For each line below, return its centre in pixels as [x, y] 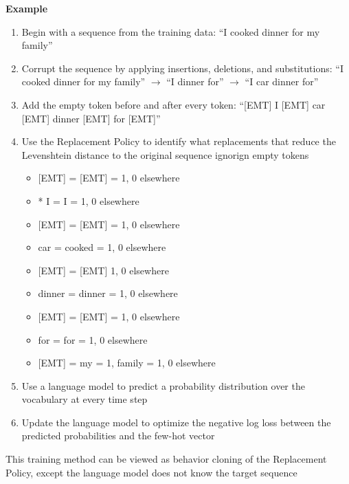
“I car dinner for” [282, 81]
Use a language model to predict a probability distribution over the [163, 385]
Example [27, 8]
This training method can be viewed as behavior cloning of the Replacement [166, 459]
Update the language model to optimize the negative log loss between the [176, 422]
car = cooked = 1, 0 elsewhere [102, 247]
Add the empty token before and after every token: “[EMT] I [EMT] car [173, 104]
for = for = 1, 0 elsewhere [93, 339]
